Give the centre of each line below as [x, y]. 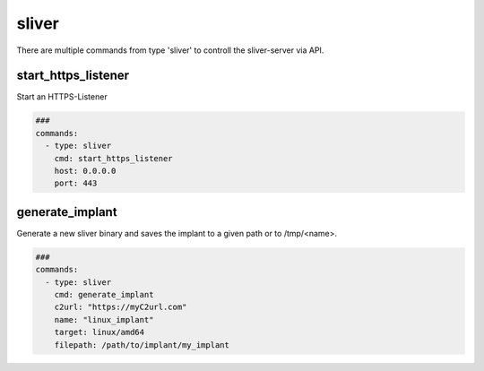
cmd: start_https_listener [114, 158]
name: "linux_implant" [104, 319]
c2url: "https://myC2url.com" [121, 307]
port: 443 [76, 183]
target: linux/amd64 [99, 332]
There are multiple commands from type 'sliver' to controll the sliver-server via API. [170, 50]
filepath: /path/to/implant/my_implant [142, 345]
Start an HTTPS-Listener [62, 97]
